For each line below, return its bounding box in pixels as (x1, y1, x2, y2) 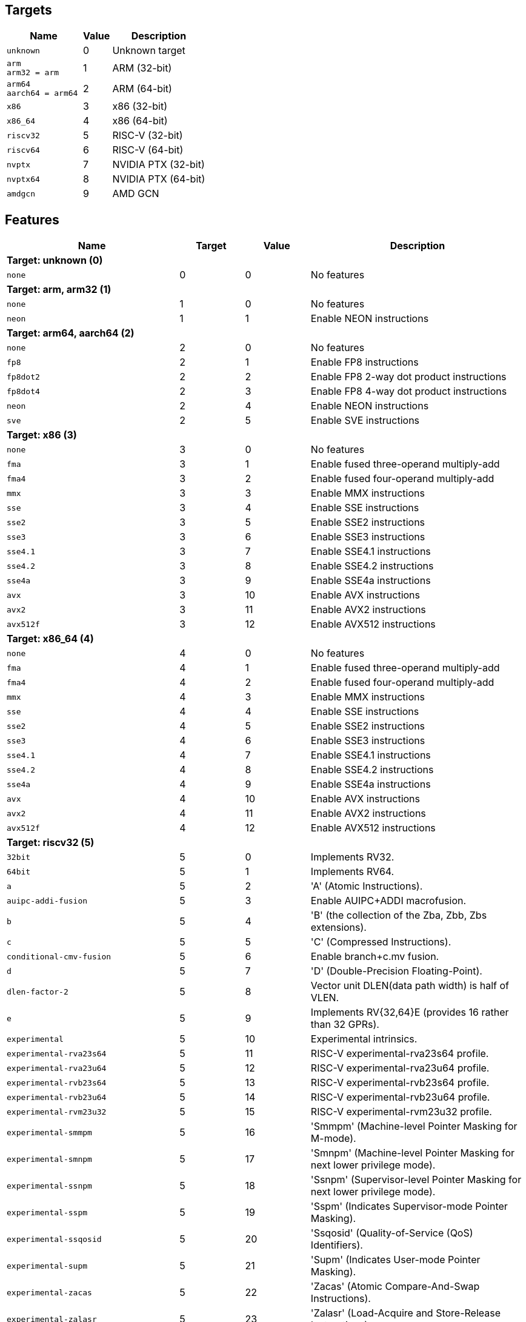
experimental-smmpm (7, 1127, 92, 1137)
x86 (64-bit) (112, 115, 168, 127)
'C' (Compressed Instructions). (310, 936, 451, 948)
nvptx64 (7, 174, 40, 184)
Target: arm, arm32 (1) (7, 283, 112, 296)
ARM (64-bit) (112, 82, 172, 95)
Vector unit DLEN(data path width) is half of (310, 979, 509, 992)
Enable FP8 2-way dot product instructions (310, 371, 507, 383)
